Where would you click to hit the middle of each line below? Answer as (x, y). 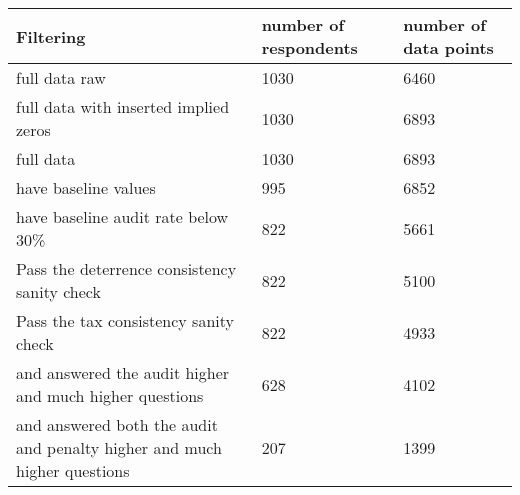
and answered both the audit (117, 424)
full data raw (61, 77)
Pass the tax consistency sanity (125, 320)
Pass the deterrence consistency (126, 268)
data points (448, 47)
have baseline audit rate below (122, 216)
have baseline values (86, 187)
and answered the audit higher (123, 372)
